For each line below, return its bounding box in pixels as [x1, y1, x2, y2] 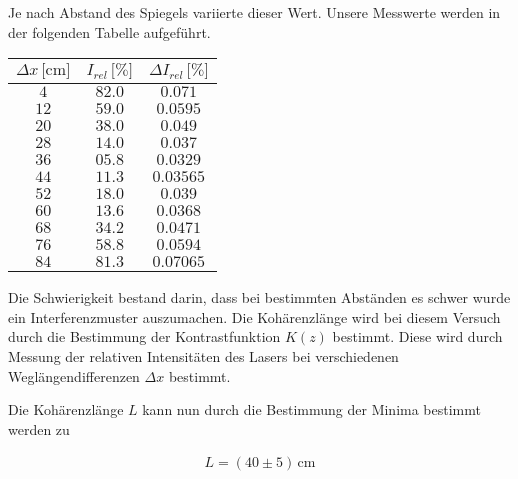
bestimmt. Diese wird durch [332, 326, 503, 347]
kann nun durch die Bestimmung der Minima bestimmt [142, 399, 481, 420]
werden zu [8, 418, 70, 439]
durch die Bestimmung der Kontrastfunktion [8, 326, 281, 347]
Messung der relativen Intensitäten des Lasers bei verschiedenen [8, 345, 399, 366]
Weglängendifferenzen [8, 365, 140, 386]
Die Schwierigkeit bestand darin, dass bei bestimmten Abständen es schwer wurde [8, 287, 511, 308]
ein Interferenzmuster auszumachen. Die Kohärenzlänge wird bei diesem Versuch [8, 306, 501, 327]
